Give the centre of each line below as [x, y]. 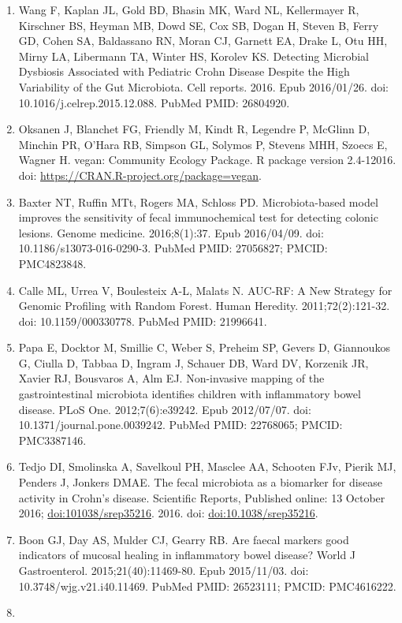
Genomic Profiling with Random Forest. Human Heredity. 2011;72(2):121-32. [204, 306]
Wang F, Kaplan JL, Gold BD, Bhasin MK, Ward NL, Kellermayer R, [189, 9]
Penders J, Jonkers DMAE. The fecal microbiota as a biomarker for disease [201, 482]
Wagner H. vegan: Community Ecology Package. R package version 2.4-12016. [207, 160]
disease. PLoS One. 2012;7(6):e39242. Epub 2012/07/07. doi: [165, 409]
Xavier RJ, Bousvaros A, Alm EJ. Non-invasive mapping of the [171, 378]
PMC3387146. [52, 440]
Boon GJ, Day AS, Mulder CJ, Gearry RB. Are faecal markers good [184, 539]
